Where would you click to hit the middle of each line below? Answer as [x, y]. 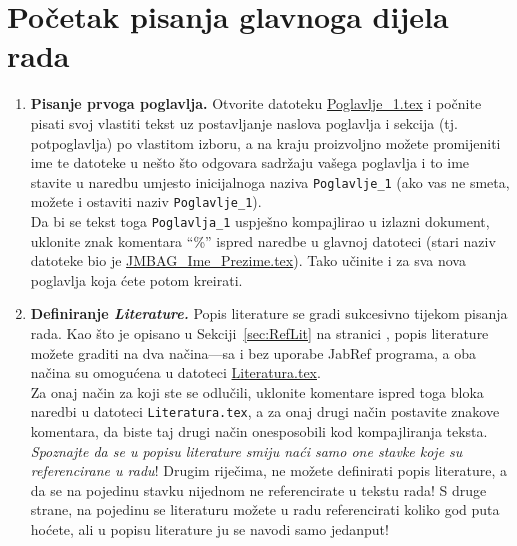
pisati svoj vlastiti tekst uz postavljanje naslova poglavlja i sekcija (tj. [244, 122]
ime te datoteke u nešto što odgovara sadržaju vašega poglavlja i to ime [250, 162]
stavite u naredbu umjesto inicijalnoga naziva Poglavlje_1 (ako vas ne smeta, [270, 181]
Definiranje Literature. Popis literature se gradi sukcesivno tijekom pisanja [269, 313]
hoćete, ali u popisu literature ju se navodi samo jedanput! [209, 529]
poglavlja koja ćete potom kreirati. [136, 279]
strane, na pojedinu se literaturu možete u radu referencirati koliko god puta [265, 509]
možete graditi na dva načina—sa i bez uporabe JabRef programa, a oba [253, 352]
